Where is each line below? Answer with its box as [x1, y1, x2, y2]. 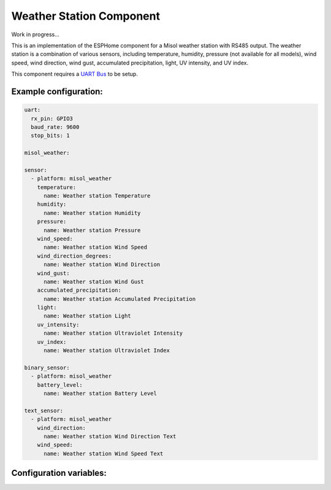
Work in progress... [11, 31, 59, 38]
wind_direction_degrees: [37, 252, 112, 259]
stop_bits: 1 [31, 132, 70, 139]
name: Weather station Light [44, 313, 131, 319]
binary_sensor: [24, 364, 70, 371]
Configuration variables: [11, 468, 107, 478]
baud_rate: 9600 [31, 123, 80, 130]
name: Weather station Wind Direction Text [44, 433, 177, 440]
